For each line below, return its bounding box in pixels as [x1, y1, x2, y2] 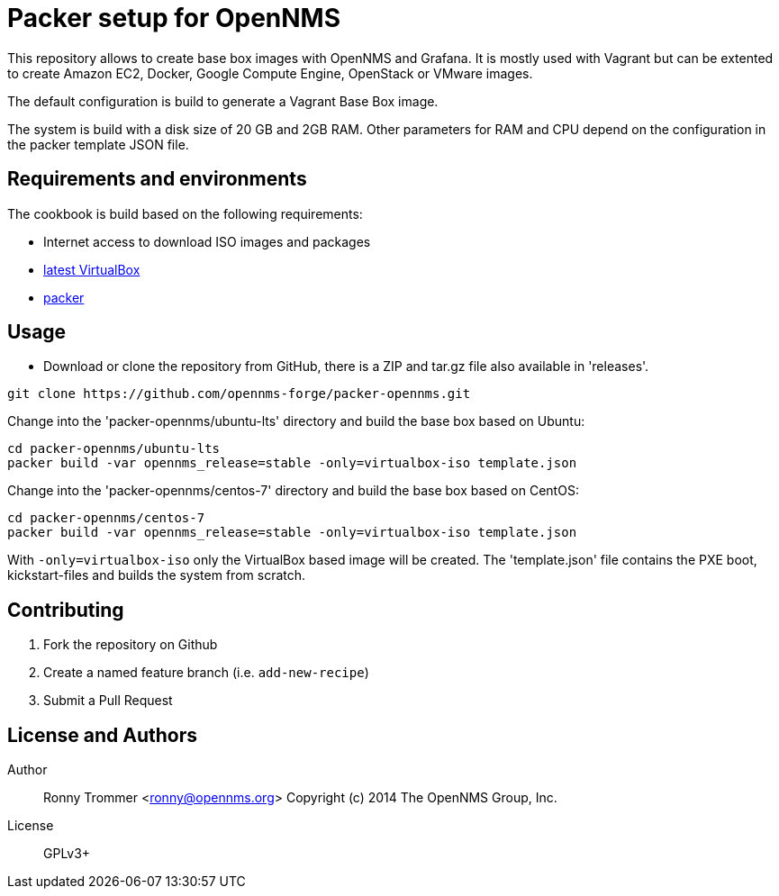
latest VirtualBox [43, 261, 140, 277]
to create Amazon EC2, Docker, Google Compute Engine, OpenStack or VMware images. [7, 65, 533, 81]
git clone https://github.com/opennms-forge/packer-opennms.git [7, 386, 471, 402]
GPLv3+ [43, 846, 91, 862]
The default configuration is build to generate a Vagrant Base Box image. [7, 93, 439, 109]
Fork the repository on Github [43, 637, 218, 653]
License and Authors [7, 723, 197, 747]
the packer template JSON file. [7, 136, 189, 152]
